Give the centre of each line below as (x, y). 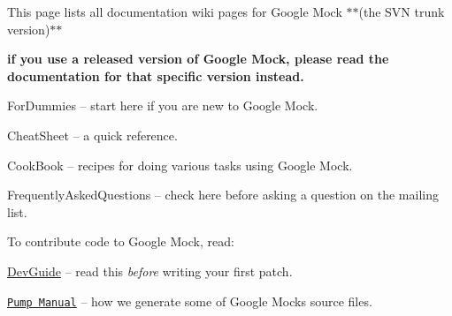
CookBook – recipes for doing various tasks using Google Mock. (180, 165)
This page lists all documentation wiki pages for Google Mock (175, 11)
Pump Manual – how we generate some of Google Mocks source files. (190, 301)
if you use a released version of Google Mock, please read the (198, 59)
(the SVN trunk (402, 11)
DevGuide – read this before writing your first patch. (150, 271)
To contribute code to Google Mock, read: (121, 241)
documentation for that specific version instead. (156, 75)
